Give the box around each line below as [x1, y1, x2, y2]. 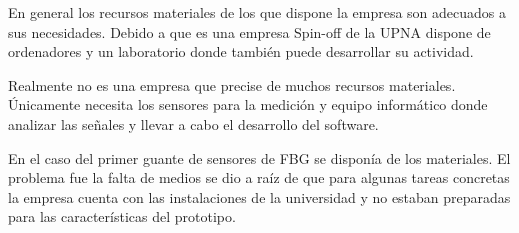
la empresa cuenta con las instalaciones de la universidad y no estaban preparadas [8, 186, 511, 207]
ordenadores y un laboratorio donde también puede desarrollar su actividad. [8, 41, 474, 62]
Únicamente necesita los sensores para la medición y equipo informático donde [8, 94, 488, 115]
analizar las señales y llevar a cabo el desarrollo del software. [8, 113, 379, 134]
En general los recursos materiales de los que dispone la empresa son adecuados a [8, 2, 507, 22]
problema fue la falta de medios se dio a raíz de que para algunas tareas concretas [8, 167, 510, 188]
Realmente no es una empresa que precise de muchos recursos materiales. [8, 74, 456, 95]
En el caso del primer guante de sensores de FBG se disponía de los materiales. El [8, 147, 511, 168]
